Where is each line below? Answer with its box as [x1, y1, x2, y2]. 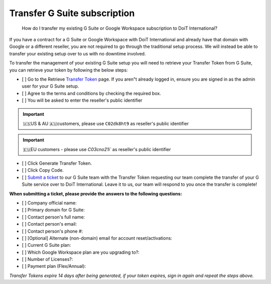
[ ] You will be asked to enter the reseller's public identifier [22, 97, 143, 103]
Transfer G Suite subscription [9, 8, 135, 19]
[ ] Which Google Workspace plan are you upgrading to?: [22, 249, 140, 255]
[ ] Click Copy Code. [22, 167, 64, 173]
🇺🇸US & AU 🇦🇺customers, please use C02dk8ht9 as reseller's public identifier [23, 120, 189, 126]
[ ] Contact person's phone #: [22, 228, 83, 234]
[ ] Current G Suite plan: [22, 242, 71, 248]
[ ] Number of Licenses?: [22, 256, 73, 262]
